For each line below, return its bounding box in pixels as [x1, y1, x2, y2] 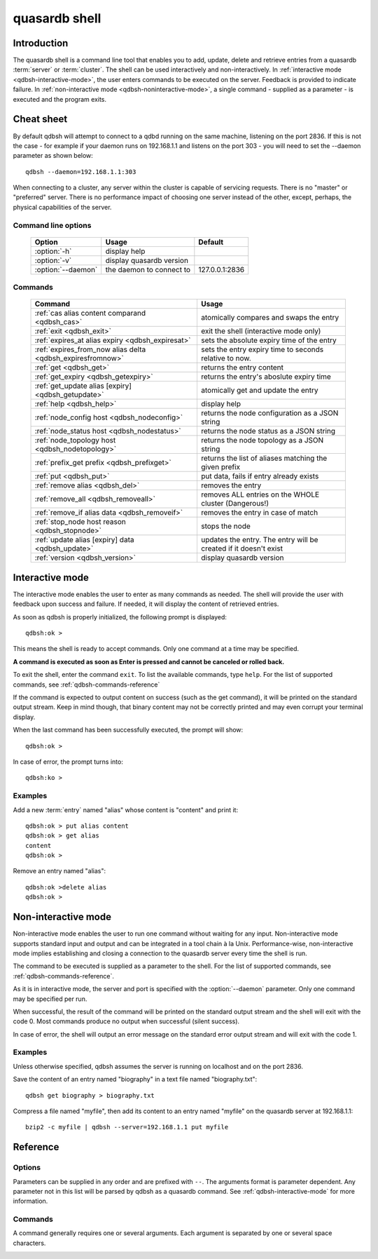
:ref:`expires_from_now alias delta [34, 344, 146, 354]
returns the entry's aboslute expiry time [200, 372, 332, 382]
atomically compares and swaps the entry [200, 313, 339, 323]
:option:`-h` [34, 246, 72, 256]
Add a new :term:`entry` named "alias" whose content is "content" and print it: [13, 805, 238, 814]
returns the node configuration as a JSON [200, 408, 339, 418]
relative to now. [200, 354, 251, 363]
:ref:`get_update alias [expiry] [34, 381, 132, 391]
